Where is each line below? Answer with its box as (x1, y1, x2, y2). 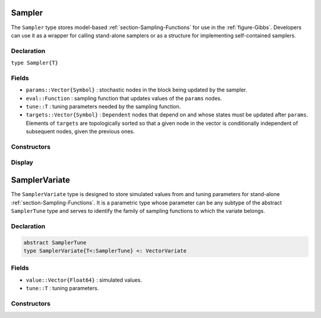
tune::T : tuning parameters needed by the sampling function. (26, 103, 181, 110)
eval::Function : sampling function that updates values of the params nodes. (26, 95, 222, 102)
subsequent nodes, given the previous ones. (26, 128, 135, 135)
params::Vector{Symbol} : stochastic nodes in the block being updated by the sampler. (26, 86, 247, 93)
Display (11, 158, 34, 166)
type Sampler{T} (11, 59, 59, 67)
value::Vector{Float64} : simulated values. (26, 276, 142, 284)
